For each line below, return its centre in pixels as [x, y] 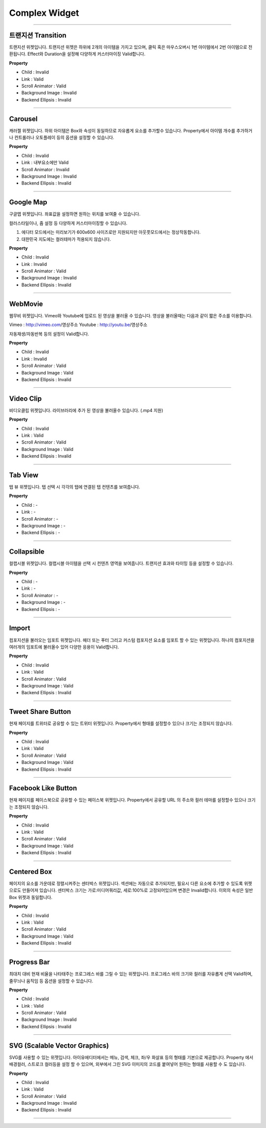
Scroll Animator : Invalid [46, 169]
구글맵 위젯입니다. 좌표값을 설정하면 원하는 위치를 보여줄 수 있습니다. [75, 214]
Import [20, 628]
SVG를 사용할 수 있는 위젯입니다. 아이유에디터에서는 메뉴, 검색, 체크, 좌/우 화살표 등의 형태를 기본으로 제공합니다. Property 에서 [131, 1057]
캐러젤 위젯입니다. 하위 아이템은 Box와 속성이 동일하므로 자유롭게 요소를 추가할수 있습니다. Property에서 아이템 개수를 [122, 130]
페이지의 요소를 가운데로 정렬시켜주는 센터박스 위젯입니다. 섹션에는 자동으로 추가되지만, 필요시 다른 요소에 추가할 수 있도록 [126, 884]
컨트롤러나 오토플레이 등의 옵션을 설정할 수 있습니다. [64, 138]
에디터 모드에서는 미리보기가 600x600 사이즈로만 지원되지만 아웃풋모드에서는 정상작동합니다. [111, 232]
